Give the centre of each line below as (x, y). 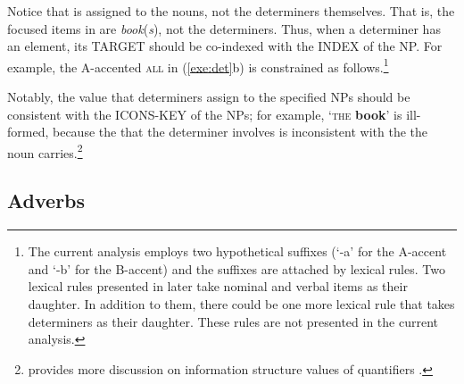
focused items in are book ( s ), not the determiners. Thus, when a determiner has (224, 28)
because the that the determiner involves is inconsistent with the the (240, 132)
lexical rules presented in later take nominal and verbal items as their (218, 286)
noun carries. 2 (45, 151)
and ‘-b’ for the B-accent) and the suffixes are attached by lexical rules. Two (236, 268)
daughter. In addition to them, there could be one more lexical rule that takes (241, 304)
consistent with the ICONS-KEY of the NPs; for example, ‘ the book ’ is (205, 114)
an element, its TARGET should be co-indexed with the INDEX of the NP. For (225, 46)
